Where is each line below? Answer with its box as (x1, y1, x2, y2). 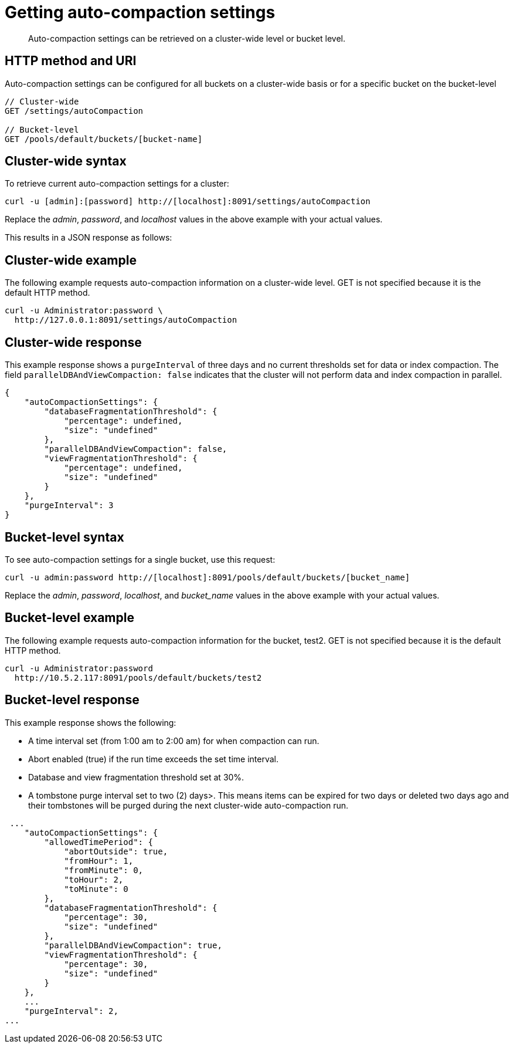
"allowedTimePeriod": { (44, 837, 153, 847)
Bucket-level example (5, 610, 134, 626)
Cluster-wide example (5, 252, 137, 268)
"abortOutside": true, (64, 846, 168, 856)
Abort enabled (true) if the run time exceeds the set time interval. (28, 753, 279, 764)
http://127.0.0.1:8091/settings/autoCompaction (14, 315, 237, 325)
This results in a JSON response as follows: (5, 232, 172, 243)
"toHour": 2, (64, 874, 124, 884)
